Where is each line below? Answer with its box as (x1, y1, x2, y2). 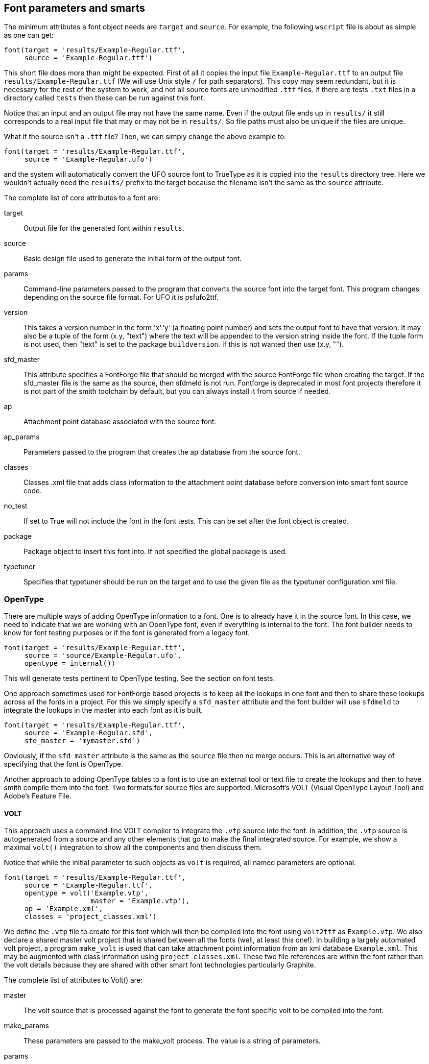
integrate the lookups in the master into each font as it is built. (4, 706, 203, 715)
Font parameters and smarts (4, 2, 145, 14)
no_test (4, 502, 27, 510)
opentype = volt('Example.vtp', (24, 889, 149, 897)
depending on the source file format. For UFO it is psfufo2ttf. (24, 293, 219, 302)
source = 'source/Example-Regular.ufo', (24, 652, 182, 660)
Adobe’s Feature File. (4, 792, 72, 800)
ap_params (4, 433, 40, 441)
